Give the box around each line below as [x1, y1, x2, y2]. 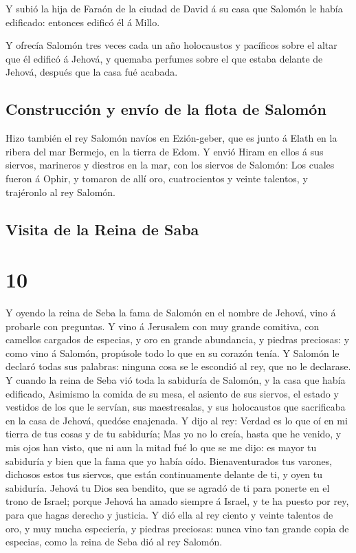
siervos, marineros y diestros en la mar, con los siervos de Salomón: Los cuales [5, 158, 335, 172]
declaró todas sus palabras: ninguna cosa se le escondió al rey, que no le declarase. [5, 359, 351, 373]
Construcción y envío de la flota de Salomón [5, 98, 326, 120]
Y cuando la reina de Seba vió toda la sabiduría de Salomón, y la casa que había [5, 373, 346, 387]
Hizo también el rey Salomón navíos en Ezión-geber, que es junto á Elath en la [5, 131, 337, 145]
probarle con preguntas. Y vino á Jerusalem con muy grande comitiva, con [5, 318, 320, 333]
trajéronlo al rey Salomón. [5, 184, 115, 199]
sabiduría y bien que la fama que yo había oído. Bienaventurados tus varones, [5, 453, 333, 468]
